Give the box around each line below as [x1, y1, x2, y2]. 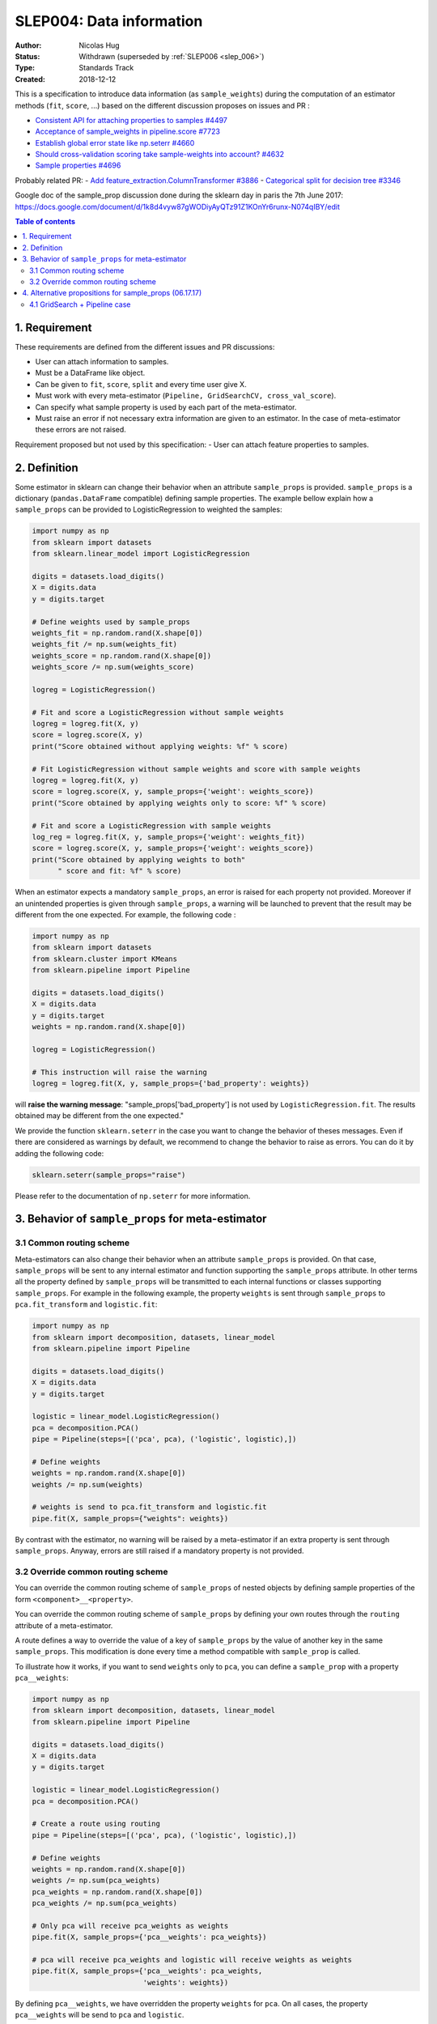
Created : [15, 74, 46, 84]
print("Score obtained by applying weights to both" [32, 855, 246, 864]
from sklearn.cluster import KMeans [32, 954, 178, 963]
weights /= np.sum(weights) [32, 1480, 143, 1489]
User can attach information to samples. [35, 357, 169, 367]
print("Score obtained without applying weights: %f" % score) [32, 742, 289, 750]
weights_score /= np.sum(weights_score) [32, 662, 194, 672]
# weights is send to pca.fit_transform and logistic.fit [32, 1503, 267, 1512]
